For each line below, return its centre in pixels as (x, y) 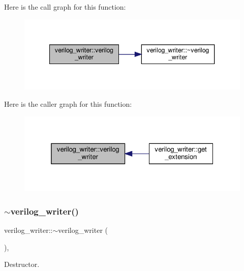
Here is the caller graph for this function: (68, 103)
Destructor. (22, 264)
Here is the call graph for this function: (65, 7)
